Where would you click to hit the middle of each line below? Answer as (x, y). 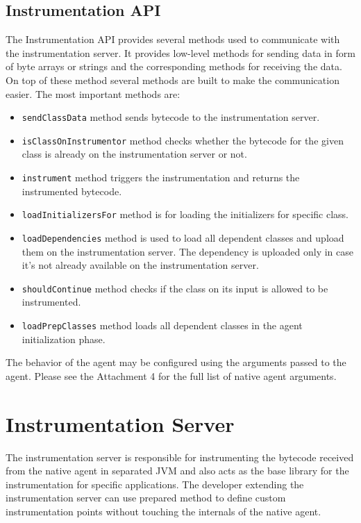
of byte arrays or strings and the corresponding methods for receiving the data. (174, 66)
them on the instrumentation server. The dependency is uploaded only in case (187, 251)
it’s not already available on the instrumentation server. (140, 265)
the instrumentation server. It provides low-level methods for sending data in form (180, 52)
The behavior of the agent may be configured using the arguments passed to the (176, 362)
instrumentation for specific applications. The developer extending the (155, 484)
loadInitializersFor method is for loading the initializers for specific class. (185, 214)
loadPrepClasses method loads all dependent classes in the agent (162, 325)
